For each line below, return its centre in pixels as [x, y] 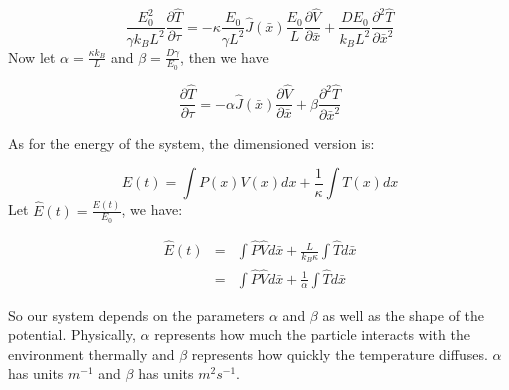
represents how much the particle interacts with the [312, 334]
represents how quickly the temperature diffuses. [339, 353]
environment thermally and [91, 353]
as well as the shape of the [403, 314]
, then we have [224, 56]
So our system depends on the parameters [136, 314]
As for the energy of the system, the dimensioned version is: [191, 142]
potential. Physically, [72, 334]
